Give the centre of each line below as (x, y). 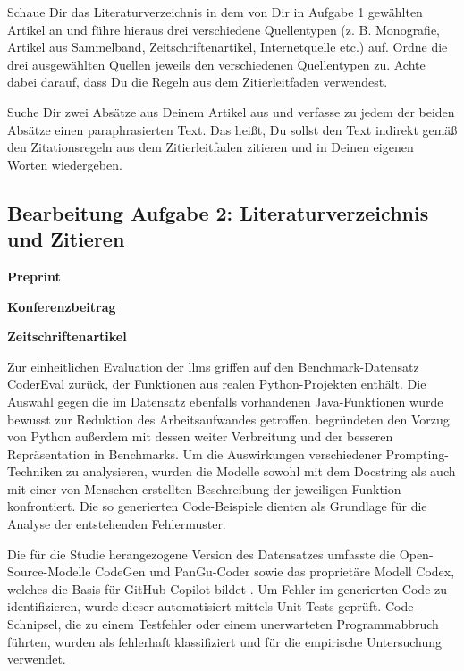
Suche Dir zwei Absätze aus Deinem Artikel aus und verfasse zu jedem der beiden (231, 111)
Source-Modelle (49, 571)
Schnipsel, (34, 624)
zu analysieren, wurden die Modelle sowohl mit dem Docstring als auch (261, 471)
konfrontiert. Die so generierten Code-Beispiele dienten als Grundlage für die (217, 506)
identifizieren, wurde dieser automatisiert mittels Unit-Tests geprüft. (194, 606)
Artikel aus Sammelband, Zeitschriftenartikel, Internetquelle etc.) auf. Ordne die (228, 47)
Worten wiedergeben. (65, 164)
